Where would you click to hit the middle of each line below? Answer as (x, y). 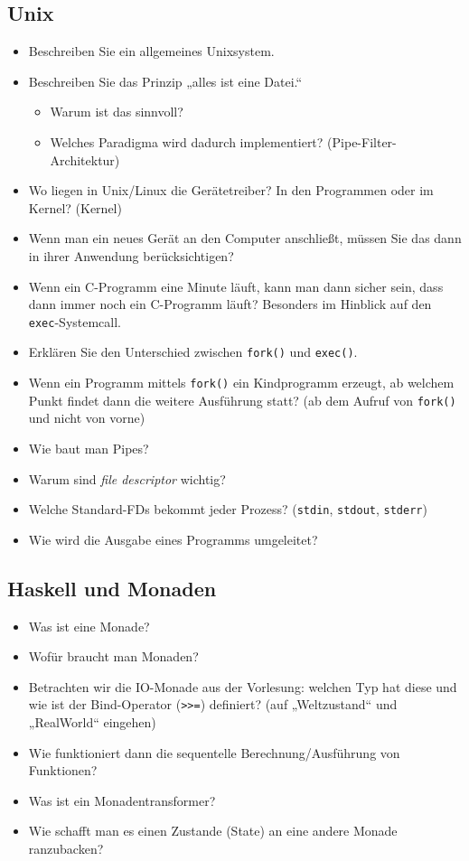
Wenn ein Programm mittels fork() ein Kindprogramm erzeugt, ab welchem (241, 383)
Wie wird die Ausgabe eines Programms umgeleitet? (173, 539)
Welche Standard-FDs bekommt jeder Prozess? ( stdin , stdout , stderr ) (228, 509)
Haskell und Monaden (112, 588)
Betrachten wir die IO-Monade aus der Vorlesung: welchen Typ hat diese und (243, 686)
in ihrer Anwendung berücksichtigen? (131, 255)
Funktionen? (63, 770)
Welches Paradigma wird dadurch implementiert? (187, 141)
